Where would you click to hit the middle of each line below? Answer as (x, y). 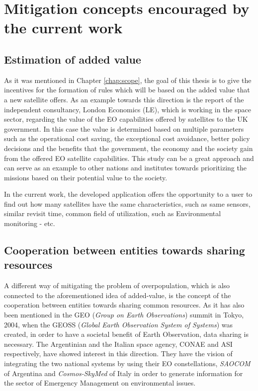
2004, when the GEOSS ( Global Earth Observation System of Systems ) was (118, 324)
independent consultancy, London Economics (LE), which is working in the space (128, 109)
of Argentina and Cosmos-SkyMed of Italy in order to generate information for (124, 373)
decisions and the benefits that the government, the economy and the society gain (129, 148)
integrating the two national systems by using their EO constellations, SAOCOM (127, 363)
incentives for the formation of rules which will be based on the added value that (127, 90)
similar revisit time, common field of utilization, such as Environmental (113, 213)
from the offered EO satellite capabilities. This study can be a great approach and (129, 158)
